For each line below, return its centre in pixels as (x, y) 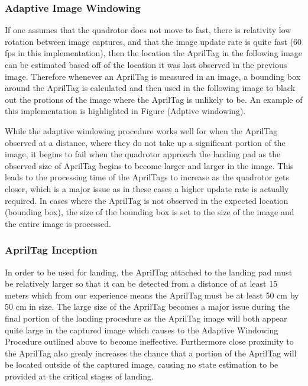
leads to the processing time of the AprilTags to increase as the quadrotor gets (147, 177)
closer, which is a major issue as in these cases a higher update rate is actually (147, 188)
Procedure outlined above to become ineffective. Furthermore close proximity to (149, 341)
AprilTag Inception (51, 250)
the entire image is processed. (58, 223)
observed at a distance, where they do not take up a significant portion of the (145, 142)
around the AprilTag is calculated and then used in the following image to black (150, 88)
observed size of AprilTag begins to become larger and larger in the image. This (149, 165)
